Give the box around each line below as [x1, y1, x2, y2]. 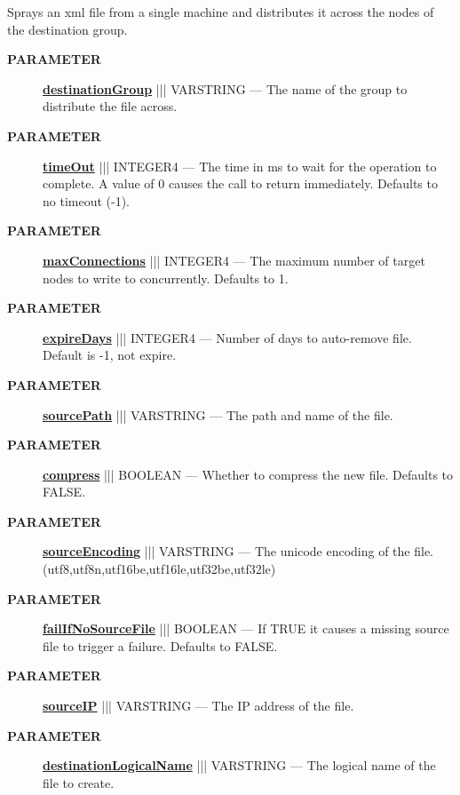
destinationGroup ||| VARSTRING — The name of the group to [43, 79, 408, 98]
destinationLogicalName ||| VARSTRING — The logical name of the [43, 756, 436, 775]
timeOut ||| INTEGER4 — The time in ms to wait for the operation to [43, 156, 437, 175]
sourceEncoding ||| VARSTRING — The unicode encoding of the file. [43, 542, 434, 560]
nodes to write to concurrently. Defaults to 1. [43, 268, 289, 287]
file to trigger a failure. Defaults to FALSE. [43, 636, 278, 655]
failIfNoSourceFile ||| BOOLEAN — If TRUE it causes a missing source [43, 619, 449, 638]
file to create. [43, 773, 115, 791]
